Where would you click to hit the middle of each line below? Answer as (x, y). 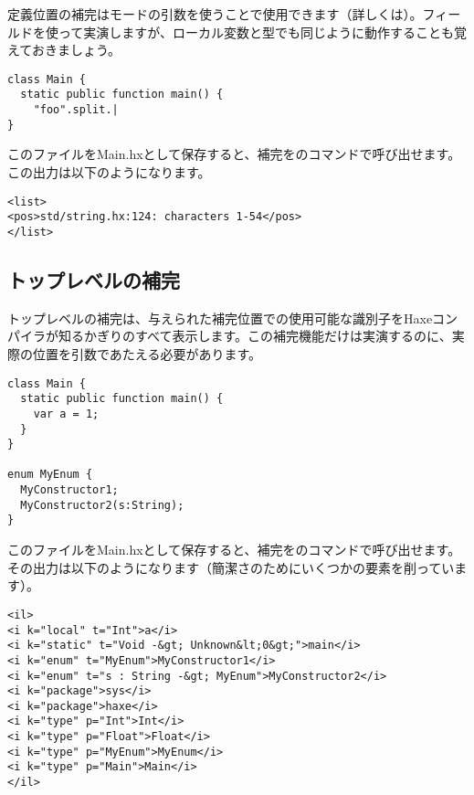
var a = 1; (66, 413)
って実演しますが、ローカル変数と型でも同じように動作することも (256, 32)
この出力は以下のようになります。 (109, 172)
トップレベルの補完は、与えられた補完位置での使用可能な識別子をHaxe (220, 318)
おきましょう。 (76, 50)
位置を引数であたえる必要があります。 (147, 353)
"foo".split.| (76, 110)
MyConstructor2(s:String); (102, 505)
